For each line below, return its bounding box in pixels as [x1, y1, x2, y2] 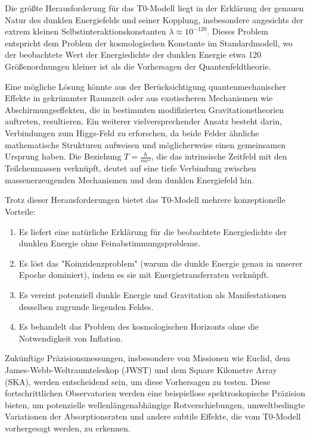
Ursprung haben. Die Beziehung [5, 150, 122, 162]
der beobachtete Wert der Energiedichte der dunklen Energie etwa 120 [5, 48, 261, 61]
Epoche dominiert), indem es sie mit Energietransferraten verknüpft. [18, 268, 269, 281]
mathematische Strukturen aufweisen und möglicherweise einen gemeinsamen [5, 138, 286, 151]
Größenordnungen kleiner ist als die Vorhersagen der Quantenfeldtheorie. [5, 60, 271, 72]
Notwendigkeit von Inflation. [18, 331, 123, 344]
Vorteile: [5, 205, 36, 218]
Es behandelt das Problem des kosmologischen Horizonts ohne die [18, 320, 259, 333]
